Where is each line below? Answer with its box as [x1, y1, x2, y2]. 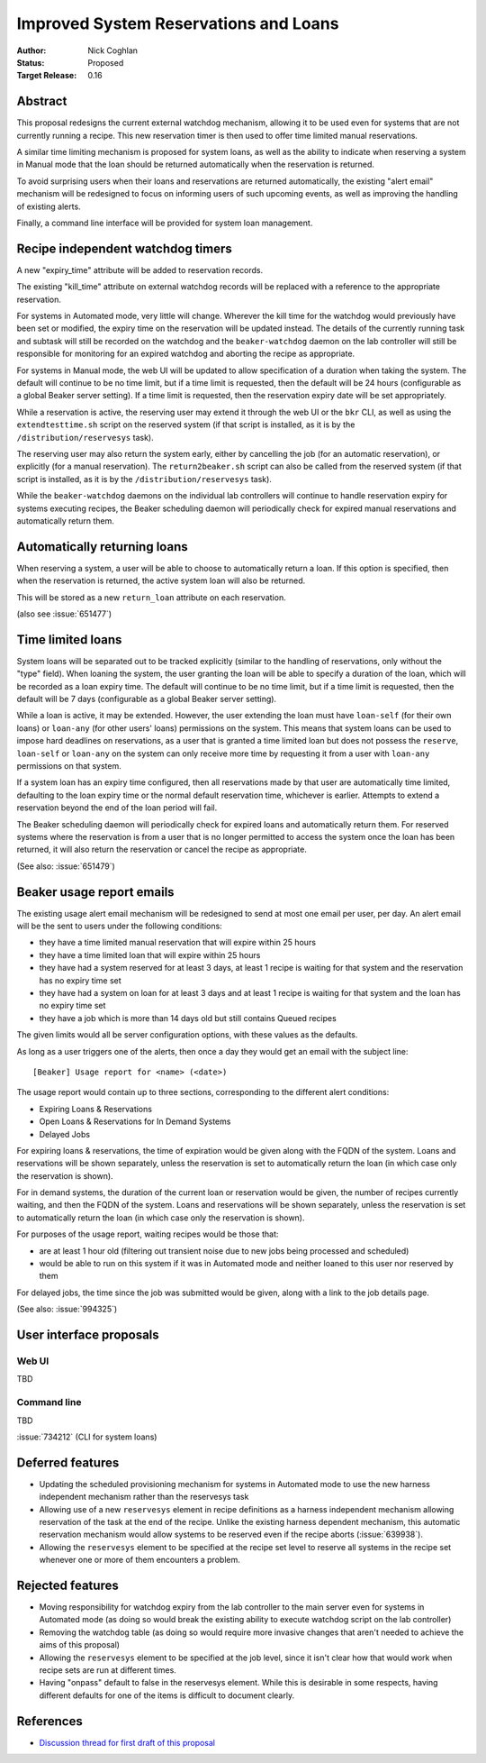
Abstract [16, 94, 67, 109]
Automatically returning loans [16, 539, 188, 554]
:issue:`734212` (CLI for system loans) [16, 1431, 157, 1442]
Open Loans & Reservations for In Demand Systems [39, 1116, 231, 1127]
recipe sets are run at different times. [39, 1665, 177, 1676]
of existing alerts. [16, 201, 81, 212]
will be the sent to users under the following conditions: [16, 920, 222, 932]
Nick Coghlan [87, 45, 139, 56]
